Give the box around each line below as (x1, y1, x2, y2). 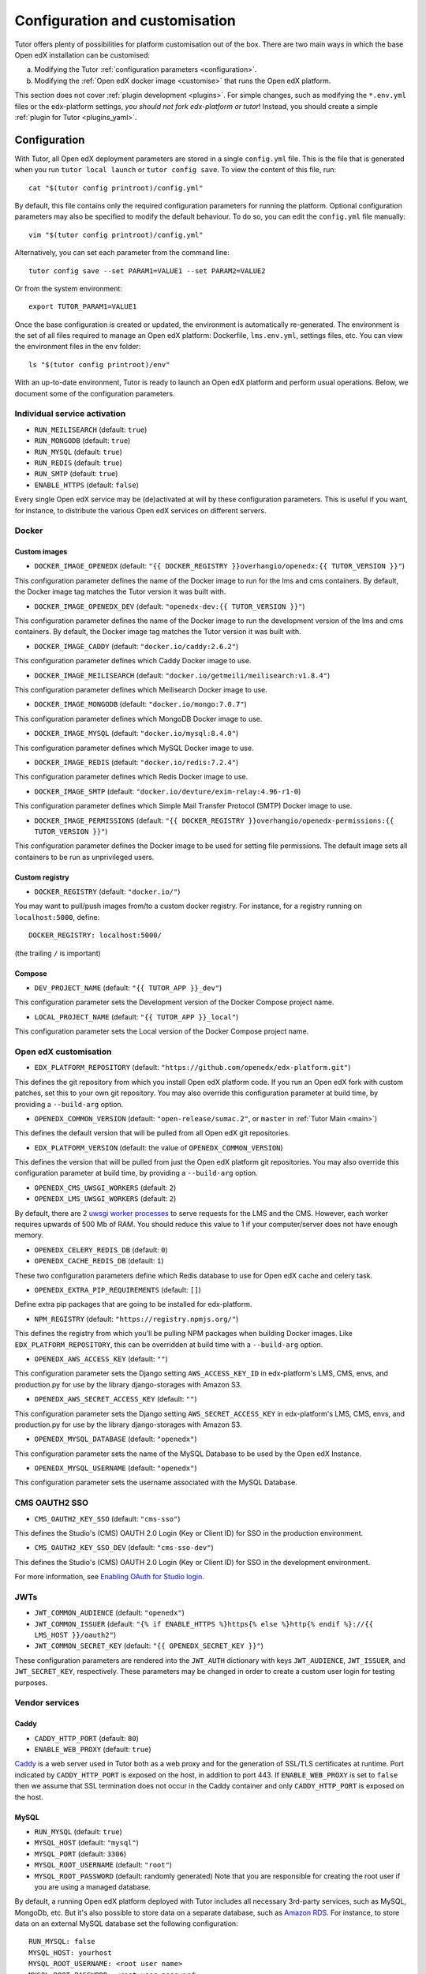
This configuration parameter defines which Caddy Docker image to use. (14, 656, 252, 666)
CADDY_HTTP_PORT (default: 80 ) (34, 1733, 140, 1743)
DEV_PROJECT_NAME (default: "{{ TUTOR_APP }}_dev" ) (34, 983, 222, 993)
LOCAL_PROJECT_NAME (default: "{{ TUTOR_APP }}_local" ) (34, 1011, 239, 1022)
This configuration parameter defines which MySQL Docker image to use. (14, 743, 254, 752)
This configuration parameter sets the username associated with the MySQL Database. (14, 1477, 297, 1488)
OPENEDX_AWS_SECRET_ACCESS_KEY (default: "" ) (34, 1394, 197, 1404)
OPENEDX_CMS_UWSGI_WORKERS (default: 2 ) (34, 1183, 177, 1192)
